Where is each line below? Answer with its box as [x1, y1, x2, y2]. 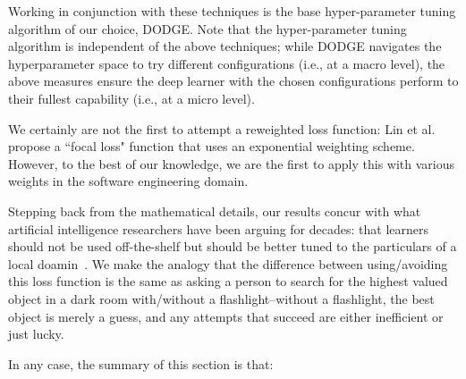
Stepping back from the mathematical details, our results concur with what [8, 201, 421, 220]
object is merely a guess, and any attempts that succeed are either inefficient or [8, 307, 444, 325]
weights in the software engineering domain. [8, 172, 249, 190]
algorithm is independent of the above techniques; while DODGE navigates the [8, 37, 442, 55]
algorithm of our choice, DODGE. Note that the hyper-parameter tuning [8, 19, 407, 38]
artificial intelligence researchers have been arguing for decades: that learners [8, 219, 428, 238]
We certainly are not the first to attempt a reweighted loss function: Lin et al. [8, 119, 436, 138]
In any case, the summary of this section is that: [8, 354, 274, 373]
